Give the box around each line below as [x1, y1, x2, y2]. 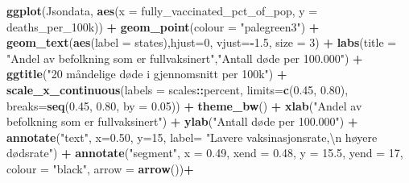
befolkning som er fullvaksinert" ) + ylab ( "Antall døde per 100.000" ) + [6, 113, 358, 130]
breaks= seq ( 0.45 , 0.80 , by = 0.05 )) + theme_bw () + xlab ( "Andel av [6, 97, 362, 114]
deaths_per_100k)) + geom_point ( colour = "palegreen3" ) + [6, 18, 320, 35]
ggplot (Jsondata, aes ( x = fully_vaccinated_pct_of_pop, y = [6, 2, 318, 19]
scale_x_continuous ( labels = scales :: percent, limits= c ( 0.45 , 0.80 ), [6, 81, 349, 98]
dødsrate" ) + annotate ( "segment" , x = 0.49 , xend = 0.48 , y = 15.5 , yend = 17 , [6, 144, 403, 161]
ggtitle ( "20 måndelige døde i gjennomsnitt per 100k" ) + [6, 65, 287, 82]
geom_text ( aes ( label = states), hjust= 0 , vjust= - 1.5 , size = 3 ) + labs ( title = [6, 34, 397, 51]
